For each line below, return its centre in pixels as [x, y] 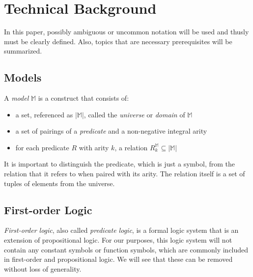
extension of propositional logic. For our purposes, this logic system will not [118, 240]
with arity [94, 147]
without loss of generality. [43, 268]
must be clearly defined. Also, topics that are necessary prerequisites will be [118, 41]
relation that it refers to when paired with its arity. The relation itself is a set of [125, 174]
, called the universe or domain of [134, 114]
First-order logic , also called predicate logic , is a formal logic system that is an [121, 230]
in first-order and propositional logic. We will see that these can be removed [118, 259]
